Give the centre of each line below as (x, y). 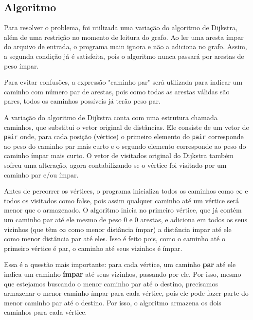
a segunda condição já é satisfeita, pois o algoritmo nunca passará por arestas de (124, 56)
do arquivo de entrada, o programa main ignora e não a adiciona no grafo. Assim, (126, 46)
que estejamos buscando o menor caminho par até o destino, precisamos (111, 283)
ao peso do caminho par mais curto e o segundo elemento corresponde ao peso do (125, 146)
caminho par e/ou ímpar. (41, 174)
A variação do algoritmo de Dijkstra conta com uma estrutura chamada (111, 117)
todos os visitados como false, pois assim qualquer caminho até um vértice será (121, 200)
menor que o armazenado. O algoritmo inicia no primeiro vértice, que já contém (123, 210)
